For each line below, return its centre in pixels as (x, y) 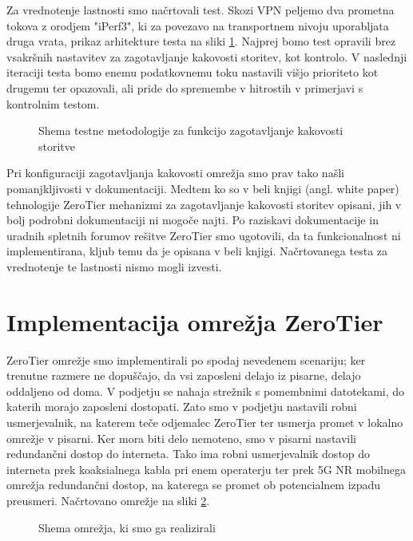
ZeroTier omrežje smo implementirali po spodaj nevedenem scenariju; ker (186, 359)
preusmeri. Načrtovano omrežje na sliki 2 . (108, 500)
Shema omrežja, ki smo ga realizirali (127, 527)
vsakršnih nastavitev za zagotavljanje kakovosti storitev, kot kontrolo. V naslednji (207, 56)
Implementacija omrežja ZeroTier (195, 321)
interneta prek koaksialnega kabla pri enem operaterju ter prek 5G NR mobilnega (206, 469)
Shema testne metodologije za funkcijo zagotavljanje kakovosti (191, 130)
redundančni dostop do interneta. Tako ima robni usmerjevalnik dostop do (189, 454)
